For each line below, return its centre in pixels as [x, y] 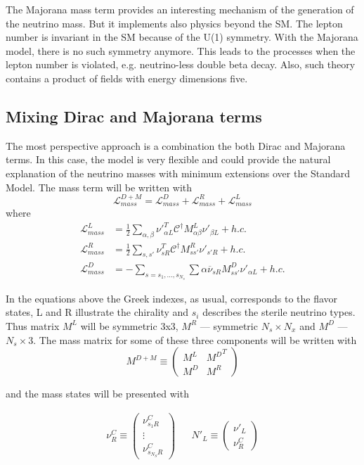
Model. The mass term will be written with [99, 187]
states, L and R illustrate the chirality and [97, 312]
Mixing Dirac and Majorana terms [134, 116]
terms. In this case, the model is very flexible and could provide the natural [168, 159]
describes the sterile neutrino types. [279, 312]
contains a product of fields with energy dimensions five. [127, 78]
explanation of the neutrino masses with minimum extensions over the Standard [178, 173]
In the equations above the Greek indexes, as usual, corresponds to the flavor [172, 298]
